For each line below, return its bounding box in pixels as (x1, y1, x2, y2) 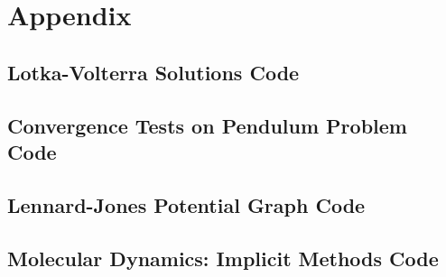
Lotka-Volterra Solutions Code (7, 58, 300, 86)
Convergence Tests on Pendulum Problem (7, 111, 407, 139)
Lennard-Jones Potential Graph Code (7, 190, 366, 218)
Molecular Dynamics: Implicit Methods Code (7, 244, 439, 272)
